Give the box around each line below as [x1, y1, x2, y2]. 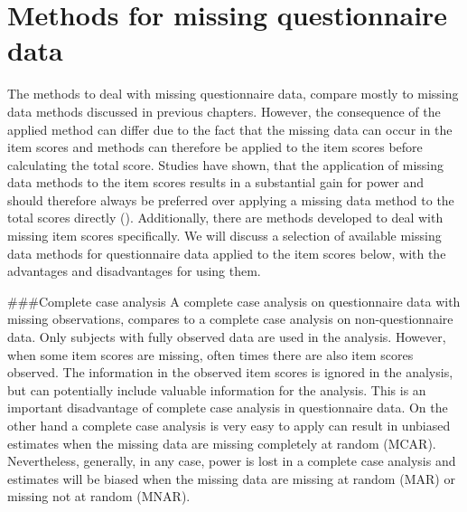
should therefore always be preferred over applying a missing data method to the [7, 190, 454, 209]
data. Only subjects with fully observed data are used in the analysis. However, [7, 327, 446, 346]
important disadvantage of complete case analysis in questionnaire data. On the [7, 398, 448, 417]
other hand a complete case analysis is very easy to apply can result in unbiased [7, 416, 451, 434]
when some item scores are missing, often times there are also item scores [7, 345, 414, 364]
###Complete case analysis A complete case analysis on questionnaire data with [7, 291, 461, 310]
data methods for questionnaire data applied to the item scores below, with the [7, 243, 446, 262]
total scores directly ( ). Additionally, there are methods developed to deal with [7, 208, 444, 227]
